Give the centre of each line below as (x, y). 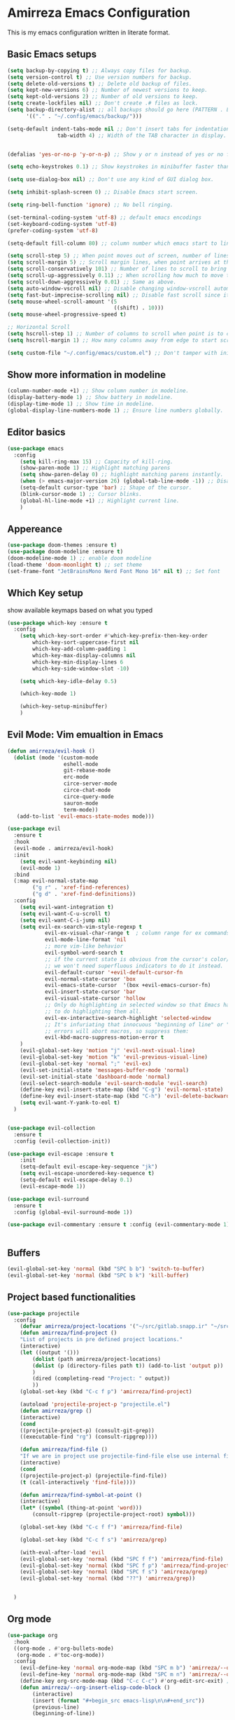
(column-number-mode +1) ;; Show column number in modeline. (98, 391)
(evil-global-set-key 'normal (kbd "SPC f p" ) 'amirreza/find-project (125, 1566)
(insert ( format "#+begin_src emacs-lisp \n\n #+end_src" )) (119, 1700)
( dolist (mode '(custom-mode (56, 758)
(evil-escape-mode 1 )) (53, 1186)
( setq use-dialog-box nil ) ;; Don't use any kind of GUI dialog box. (111, 180)
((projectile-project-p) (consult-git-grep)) (87, 1430)
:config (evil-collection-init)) (62, 1141)
